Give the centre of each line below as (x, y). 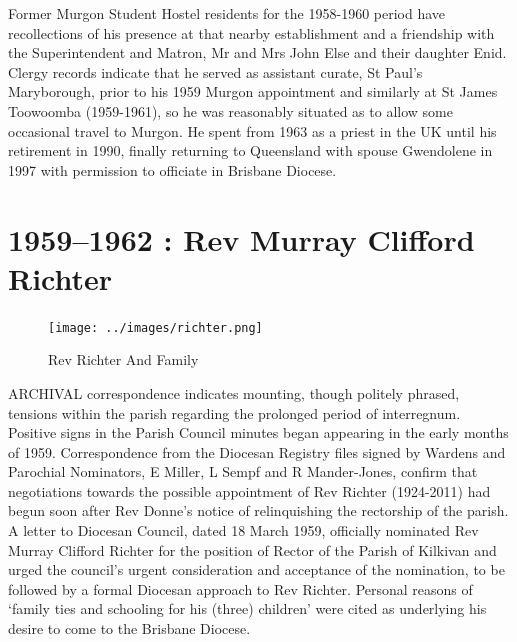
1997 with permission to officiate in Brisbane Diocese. (172, 169)
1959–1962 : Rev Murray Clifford (241, 238)
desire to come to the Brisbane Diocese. (129, 628)
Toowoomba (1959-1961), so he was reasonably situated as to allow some (230, 110)
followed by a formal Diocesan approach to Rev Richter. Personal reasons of (240, 588)
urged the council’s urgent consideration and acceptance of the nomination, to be (256, 569)
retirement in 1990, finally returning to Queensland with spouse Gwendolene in (250, 150)
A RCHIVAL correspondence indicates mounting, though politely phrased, (234, 392)
